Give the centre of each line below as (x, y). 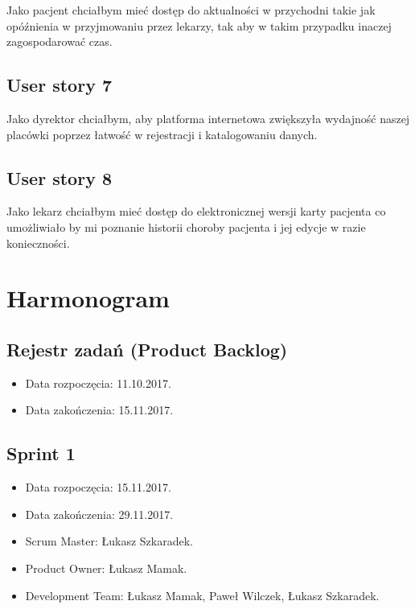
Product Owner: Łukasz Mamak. (106, 568)
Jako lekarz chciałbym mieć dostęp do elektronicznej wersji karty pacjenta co (196, 211)
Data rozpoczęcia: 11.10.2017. (98, 383)
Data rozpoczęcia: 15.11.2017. (98, 487)
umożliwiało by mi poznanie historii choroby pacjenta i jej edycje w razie (186, 226)
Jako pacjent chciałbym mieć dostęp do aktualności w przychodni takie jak (191, 10)
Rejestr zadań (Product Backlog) (147, 349)
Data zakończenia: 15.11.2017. (99, 410)
